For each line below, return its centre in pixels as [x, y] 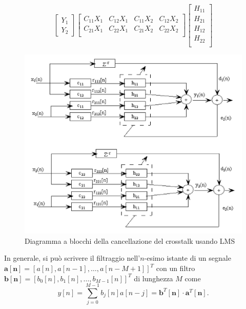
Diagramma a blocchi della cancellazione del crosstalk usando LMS [130, 240]
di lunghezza [153, 278]
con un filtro [176, 268]
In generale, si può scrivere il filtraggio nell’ [72, 258]
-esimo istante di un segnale [188, 258]
